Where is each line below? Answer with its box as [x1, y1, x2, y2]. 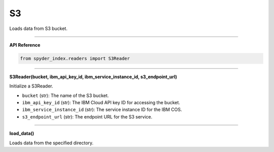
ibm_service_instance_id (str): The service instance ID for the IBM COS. [22, 107, 182, 113]
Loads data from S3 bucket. [9, 25, 68, 32]
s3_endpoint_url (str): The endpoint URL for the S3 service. [22, 113, 153, 119]
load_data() [9, 130, 35, 137]
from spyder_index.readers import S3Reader [20, 55, 130, 61]
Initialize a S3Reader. [9, 83, 53, 89]
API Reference [9, 42, 41, 48]
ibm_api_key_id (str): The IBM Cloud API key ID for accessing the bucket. [22, 100, 180, 106]
